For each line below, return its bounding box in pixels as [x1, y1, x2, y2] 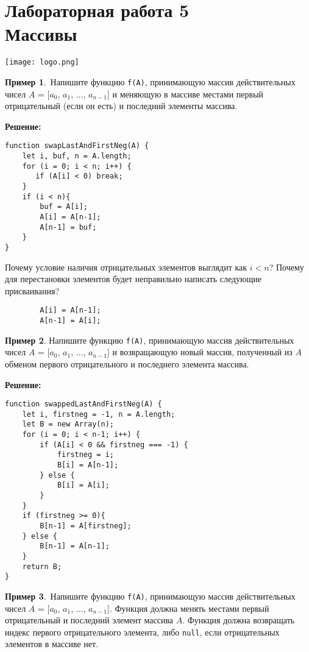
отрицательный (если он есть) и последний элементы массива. [5, 99, 238, 112]
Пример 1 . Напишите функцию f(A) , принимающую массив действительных [5, 75, 296, 88]
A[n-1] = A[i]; [40, 316, 101, 325]
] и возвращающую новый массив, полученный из [107, 345, 293, 358]
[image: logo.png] [5, 58, 79, 67]
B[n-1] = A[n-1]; [40, 542, 110, 551]
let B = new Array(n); [22, 420, 114, 429]
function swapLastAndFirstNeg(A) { [5, 141, 149, 151]
